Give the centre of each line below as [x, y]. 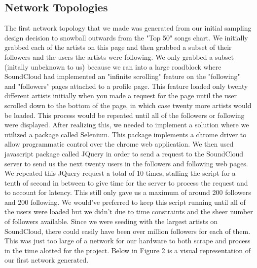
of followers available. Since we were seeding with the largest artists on [111, 221]
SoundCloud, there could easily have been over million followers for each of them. [128, 231]
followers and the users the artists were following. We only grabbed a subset [119, 57]
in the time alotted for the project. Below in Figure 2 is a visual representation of [128, 250]
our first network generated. [47, 260]
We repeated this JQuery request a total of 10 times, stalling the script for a [120, 173]
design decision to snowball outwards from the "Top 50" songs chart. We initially [126, 37]
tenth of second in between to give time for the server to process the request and [126, 182]
